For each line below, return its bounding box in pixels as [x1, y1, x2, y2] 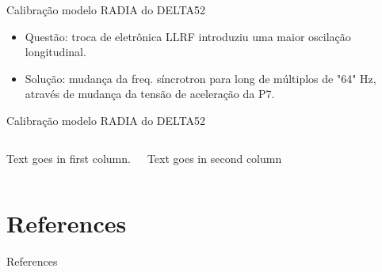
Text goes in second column [147, 149, 282, 166]
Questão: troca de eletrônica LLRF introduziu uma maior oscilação [25, 28, 351, 44]
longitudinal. [25, 43, 86, 60]
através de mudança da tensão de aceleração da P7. [25, 85, 275, 102]
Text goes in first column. [6, 149, 131, 166]
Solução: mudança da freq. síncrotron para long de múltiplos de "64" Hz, [25, 70, 376, 86]
